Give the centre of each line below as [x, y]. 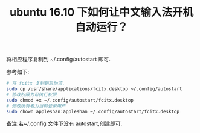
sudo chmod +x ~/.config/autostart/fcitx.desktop [70, 100]
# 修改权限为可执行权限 [32, 94]
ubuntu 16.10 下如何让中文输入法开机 [102, 12]
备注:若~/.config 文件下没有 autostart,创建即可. [64, 123]
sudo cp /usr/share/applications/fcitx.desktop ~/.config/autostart [94, 89]
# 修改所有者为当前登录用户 [36, 106]
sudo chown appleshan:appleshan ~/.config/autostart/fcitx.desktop [93, 111]
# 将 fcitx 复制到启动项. [36, 84]
